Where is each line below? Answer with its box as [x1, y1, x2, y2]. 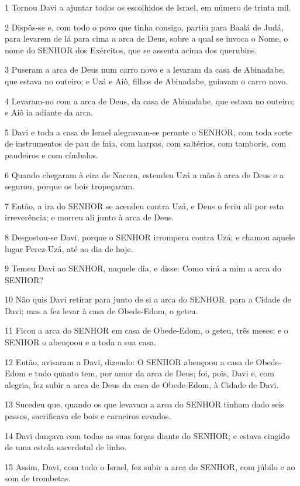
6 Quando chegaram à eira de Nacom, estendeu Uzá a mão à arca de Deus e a [5, 168, 284, 181]
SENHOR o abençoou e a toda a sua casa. [5, 336, 157, 348]
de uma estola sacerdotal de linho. [5, 441, 127, 453]
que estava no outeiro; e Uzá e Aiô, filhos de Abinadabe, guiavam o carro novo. [5, 74, 288, 87]
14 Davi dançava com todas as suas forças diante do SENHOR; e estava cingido [5, 429, 290, 441]
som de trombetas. [5, 472, 71, 484]
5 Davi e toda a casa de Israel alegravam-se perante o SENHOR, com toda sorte [5, 125, 292, 138]
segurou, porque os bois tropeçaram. [5, 180, 135, 192]
